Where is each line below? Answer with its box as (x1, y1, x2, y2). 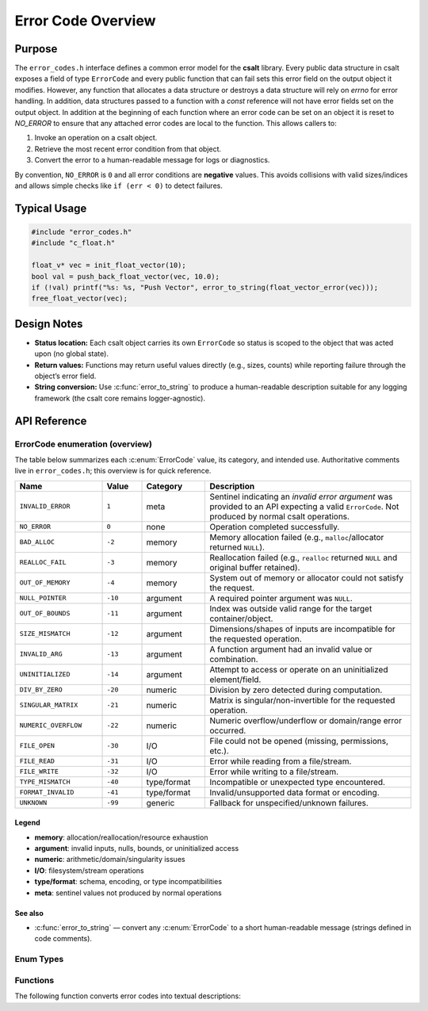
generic (146, 797, 175, 808)
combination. (209, 653, 258, 664)
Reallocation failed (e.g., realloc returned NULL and (209, 552, 398, 563)
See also (14, 908, 44, 917)
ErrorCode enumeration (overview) (14, 438, 152, 450)
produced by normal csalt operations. (209, 511, 350, 522)
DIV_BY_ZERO (19, 686, 63, 694)
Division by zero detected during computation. (209, 684, 383, 695)
